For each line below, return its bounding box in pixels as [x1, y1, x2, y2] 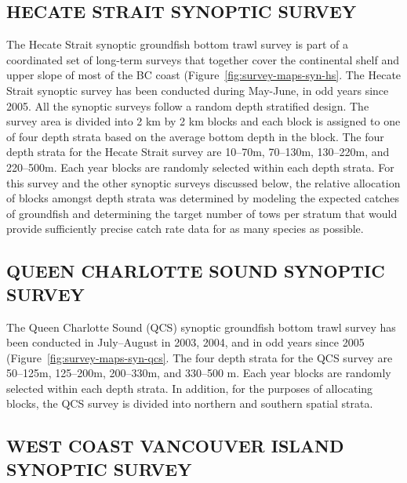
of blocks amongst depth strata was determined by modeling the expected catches [6, 190, 399, 206]
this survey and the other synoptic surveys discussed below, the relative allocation [6, 174, 401, 191]
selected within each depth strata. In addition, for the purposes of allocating [6, 379, 373, 396]
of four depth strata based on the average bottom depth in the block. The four [6, 128, 384, 144]
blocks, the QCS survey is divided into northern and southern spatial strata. [6, 395, 373, 412]
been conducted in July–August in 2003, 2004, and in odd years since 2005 [6, 334, 365, 350]
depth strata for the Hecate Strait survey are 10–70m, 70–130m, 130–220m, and [6, 143, 390, 160]
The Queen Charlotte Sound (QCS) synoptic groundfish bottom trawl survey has [6, 318, 396, 335]
